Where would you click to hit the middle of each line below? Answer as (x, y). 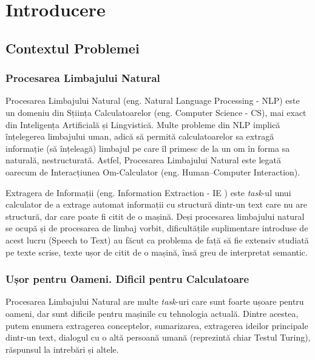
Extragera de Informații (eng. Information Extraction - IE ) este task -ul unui (148, 192)
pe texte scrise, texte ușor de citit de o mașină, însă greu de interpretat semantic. (157, 252)
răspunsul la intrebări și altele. (62, 349)
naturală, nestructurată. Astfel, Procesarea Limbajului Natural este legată (144, 160)
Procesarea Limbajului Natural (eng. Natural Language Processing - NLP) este (153, 100)
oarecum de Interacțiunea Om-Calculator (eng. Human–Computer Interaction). (153, 172)
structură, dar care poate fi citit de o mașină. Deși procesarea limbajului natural (155, 216)
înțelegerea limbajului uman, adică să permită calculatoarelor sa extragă (140, 136)
